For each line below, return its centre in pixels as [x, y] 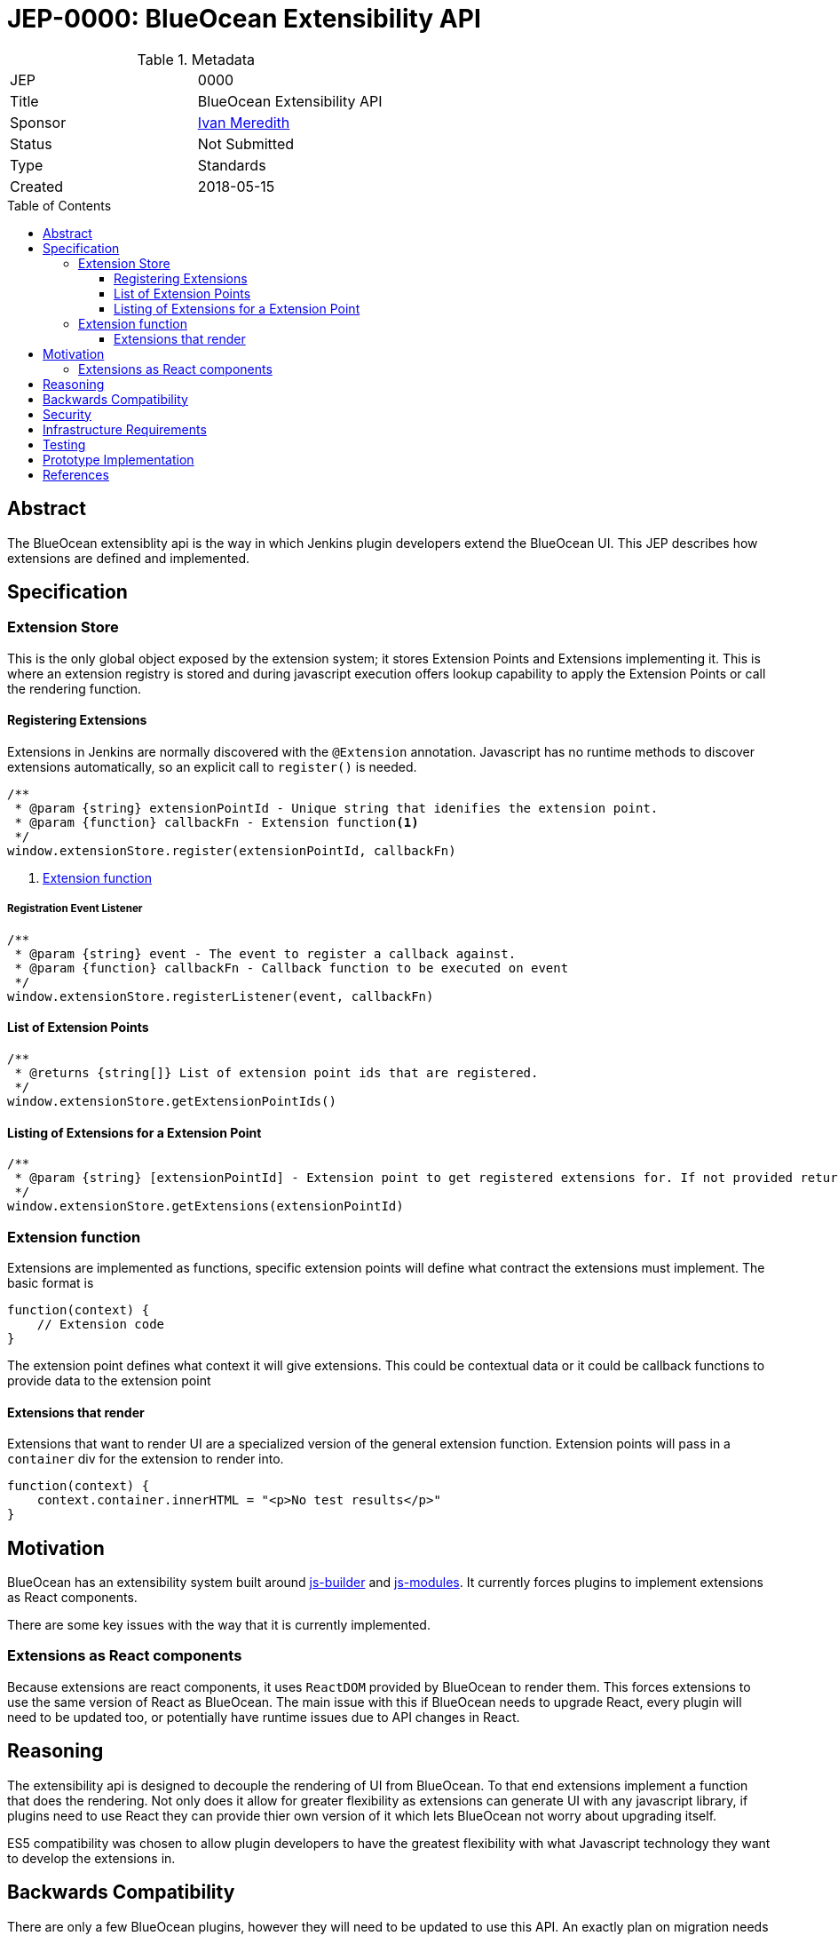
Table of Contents [59, 205]
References [76, 474]
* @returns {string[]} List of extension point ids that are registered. [277, 1073]
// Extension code [101, 1324]
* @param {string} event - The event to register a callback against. [265, 953]
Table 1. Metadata [196, 59]
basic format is [51, 1283]
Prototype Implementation [119, 459]
